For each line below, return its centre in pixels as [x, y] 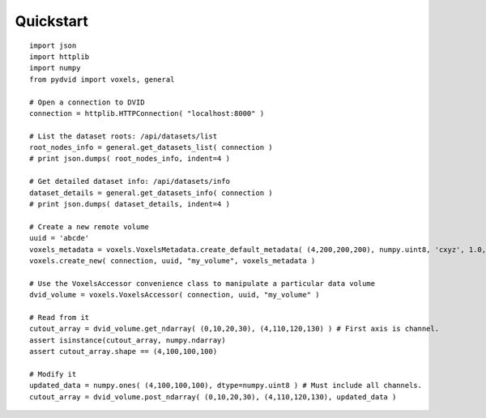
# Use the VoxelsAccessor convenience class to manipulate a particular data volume [202, 283]
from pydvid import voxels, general [102, 79]
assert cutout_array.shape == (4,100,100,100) [124, 352]
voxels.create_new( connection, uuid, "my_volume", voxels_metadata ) [173, 260]
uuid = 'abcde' [60, 238]
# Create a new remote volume [90, 226]
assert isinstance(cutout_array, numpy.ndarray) [128, 340]
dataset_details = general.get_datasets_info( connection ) [151, 193]
